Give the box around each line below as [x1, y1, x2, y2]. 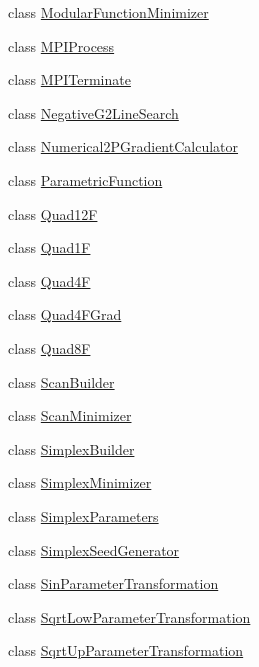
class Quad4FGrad [8, 304, 122, 325]
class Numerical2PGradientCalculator [8, 136, 239, 157]
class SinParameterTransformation [8, 573, 219, 594]
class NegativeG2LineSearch [8, 102, 179, 123]
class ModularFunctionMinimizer [8, 2, 209, 22]
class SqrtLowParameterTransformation [8, 606, 251, 627]
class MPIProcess [8, 35, 115, 56]
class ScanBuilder [8, 371, 115, 392]
